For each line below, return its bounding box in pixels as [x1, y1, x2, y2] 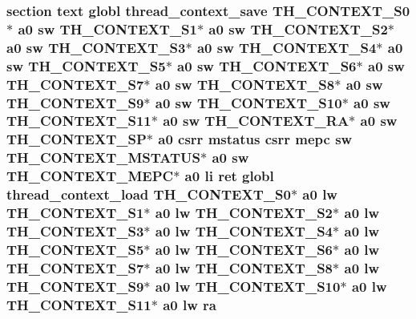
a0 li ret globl [184, 166, 274, 186]
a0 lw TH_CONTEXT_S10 [155, 276, 341, 296]
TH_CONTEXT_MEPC [6, 166, 174, 186]
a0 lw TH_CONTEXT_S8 [155, 257, 333, 277]
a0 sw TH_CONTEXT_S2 [208, 18, 388, 38]
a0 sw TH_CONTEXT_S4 [196, 37, 377, 57]
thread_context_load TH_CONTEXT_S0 [6, 184, 291, 204]
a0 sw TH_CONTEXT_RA [163, 111, 349, 131]
